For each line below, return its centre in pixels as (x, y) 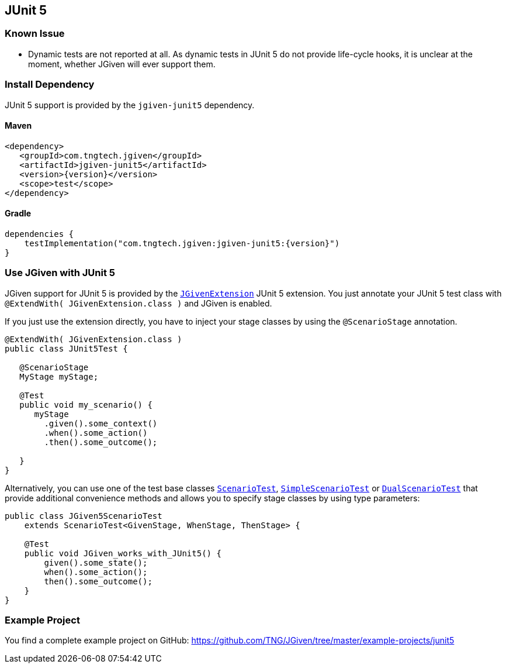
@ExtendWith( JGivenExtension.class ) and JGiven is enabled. (138, 303)
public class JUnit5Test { (66, 348)
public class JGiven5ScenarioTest (84, 516)
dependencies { (39, 234)
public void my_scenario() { (86, 404)
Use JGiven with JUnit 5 (60, 273)
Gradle (18, 214)
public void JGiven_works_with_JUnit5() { (123, 553)
